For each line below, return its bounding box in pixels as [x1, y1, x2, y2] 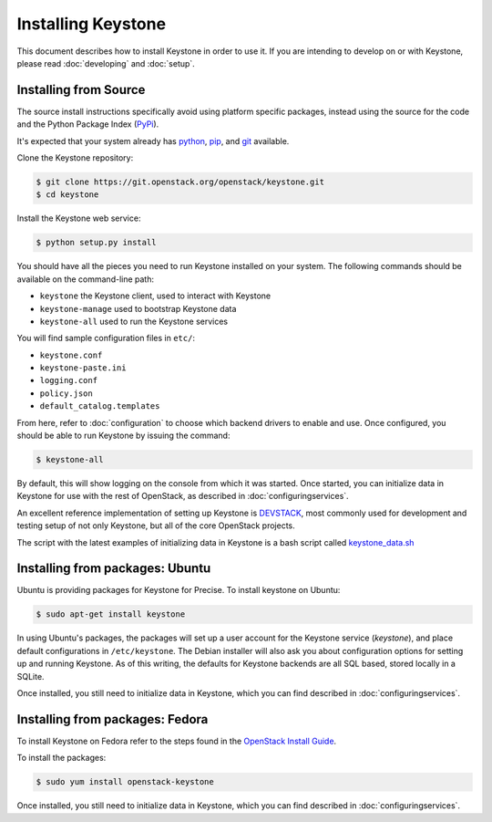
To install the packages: [16, 753, 107, 764]
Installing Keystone [16, 14, 167, 34]
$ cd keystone [36, 190, 99, 200]
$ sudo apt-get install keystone [36, 609, 186, 619]
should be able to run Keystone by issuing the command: [16, 430, 231, 442]
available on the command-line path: [16, 274, 155, 285]
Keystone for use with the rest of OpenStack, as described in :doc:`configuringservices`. [16, 491, 350, 502]
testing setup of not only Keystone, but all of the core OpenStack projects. [16, 520, 295, 531]
